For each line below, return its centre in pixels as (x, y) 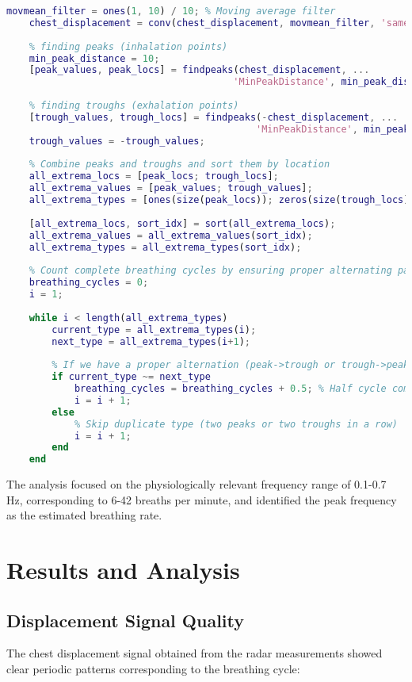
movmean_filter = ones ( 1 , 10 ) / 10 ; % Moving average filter (171, 11)
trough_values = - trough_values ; (117, 141)
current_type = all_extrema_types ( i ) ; (154, 330)
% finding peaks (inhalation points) (128, 46)
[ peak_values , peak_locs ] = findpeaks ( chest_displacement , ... (199, 70)
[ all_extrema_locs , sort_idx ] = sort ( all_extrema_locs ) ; (182, 223)
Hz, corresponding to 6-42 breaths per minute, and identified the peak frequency (202, 499)
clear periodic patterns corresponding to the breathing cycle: (153, 669)
